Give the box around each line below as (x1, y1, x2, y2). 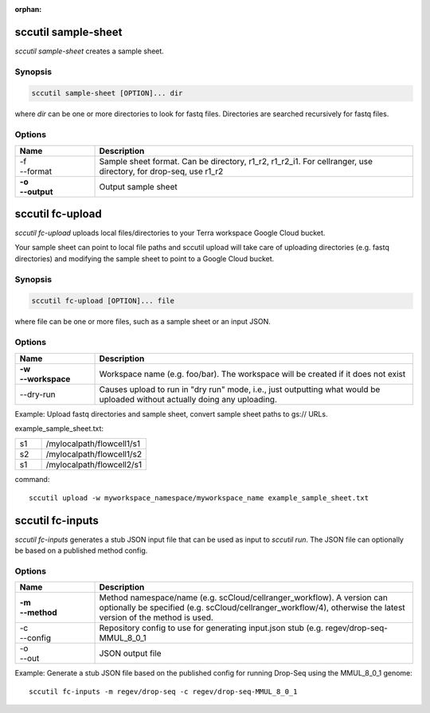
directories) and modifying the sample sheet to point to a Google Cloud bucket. (14, 253, 275, 263)
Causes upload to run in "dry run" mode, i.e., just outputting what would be (99, 383, 381, 394)
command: (14, 475, 50, 484)
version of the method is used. (99, 612, 214, 623)
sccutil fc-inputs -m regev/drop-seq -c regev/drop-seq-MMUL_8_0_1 (29, 687, 298, 696)
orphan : (14, 5, 42, 14)
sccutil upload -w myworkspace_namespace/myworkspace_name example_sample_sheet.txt (29, 493, 369, 502)
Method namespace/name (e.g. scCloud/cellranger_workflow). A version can (99, 592, 388, 603)
